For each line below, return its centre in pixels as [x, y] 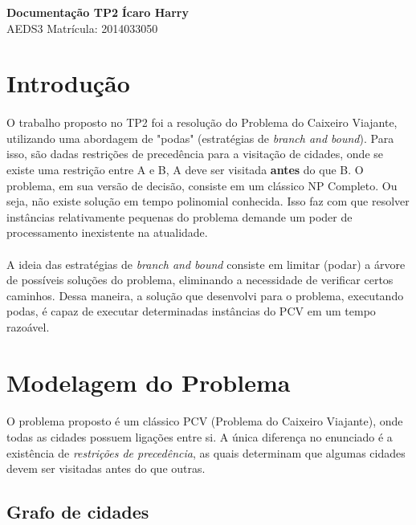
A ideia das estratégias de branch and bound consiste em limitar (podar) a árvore [206, 264]
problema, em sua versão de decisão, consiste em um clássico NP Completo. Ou [202, 185]
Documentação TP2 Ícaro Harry [98, 12]
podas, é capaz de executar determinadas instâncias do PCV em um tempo [191, 311]
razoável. [28, 326]
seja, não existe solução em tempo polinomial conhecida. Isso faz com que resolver [208, 201]
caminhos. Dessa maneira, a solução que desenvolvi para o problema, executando [205, 295]
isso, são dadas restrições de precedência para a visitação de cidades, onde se [195, 154]
